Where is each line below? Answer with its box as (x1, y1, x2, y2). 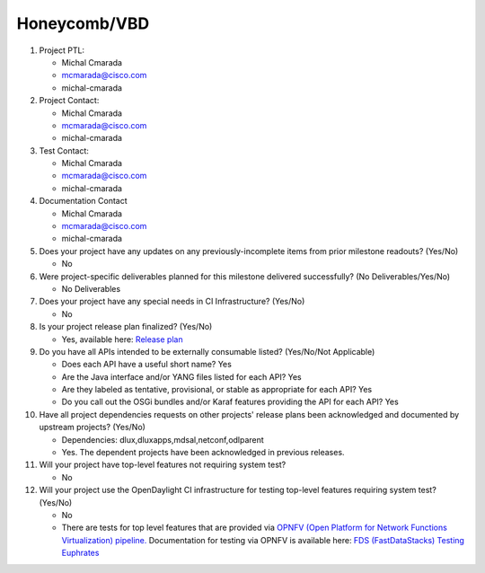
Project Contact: (39, 95, 100, 106)
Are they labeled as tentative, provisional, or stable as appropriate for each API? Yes (61, 384, 373, 395)
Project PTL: (39, 45, 85, 56)
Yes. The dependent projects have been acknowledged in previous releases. (61, 447, 345, 458)
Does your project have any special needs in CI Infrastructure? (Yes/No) (39, 296, 305, 307)
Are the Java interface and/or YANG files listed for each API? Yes (61, 371, 303, 382)
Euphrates (61, 548, 100, 559)
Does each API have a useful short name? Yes (61, 359, 233, 370)
